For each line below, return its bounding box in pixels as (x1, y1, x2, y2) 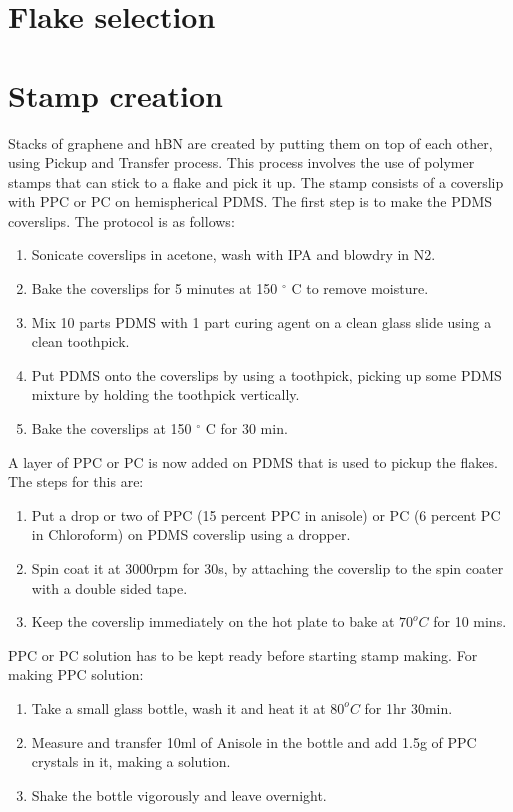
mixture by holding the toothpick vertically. (31, 384, 300, 405)
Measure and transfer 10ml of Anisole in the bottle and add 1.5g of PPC (31, 731, 477, 752)
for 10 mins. (433, 611, 507, 632)
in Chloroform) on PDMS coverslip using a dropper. (31, 524, 351, 545)
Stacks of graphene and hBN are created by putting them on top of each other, (8, 132, 493, 153)
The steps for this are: (8, 471, 144, 492)
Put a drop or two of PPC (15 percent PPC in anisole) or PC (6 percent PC (31, 504, 501, 525)
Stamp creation (8, 74, 223, 115)
